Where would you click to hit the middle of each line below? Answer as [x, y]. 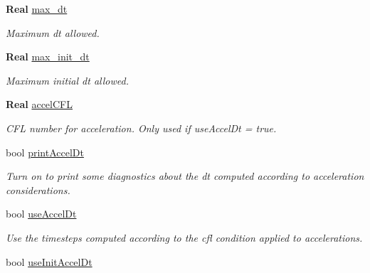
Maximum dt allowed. [53, 32]
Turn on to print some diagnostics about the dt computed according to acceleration [185, 176]
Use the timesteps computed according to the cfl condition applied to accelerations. [184, 237]
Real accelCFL [39, 104]
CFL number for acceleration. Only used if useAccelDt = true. [141, 128]
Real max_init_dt [48, 57]
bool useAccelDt [41, 214]
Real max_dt [37, 9]
